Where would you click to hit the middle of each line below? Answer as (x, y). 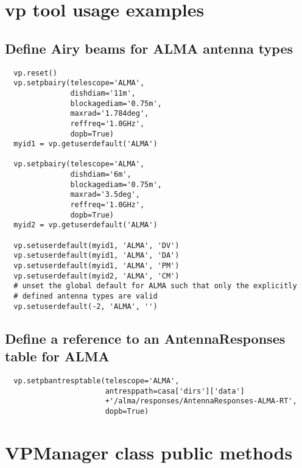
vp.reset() (35, 73)
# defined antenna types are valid (86, 296)
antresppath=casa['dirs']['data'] (175, 391)
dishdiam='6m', (101, 175)
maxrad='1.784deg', (110, 114)
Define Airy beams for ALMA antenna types (149, 48)
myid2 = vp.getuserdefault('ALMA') (86, 225)
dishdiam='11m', (103, 93)
